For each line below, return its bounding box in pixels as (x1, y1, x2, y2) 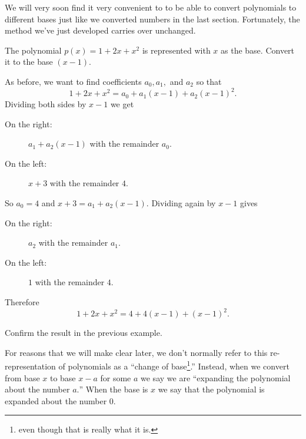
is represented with (142, 44, 211, 56)
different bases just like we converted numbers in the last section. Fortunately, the (5, 12, 300, 25)
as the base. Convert (221, 44, 295, 56)
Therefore (5, 296, 39, 308)
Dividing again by (151, 197, 216, 209)
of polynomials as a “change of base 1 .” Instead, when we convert (58, 358, 290, 372)
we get (110, 98, 134, 110)
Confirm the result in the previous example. (5, 326, 162, 339)
